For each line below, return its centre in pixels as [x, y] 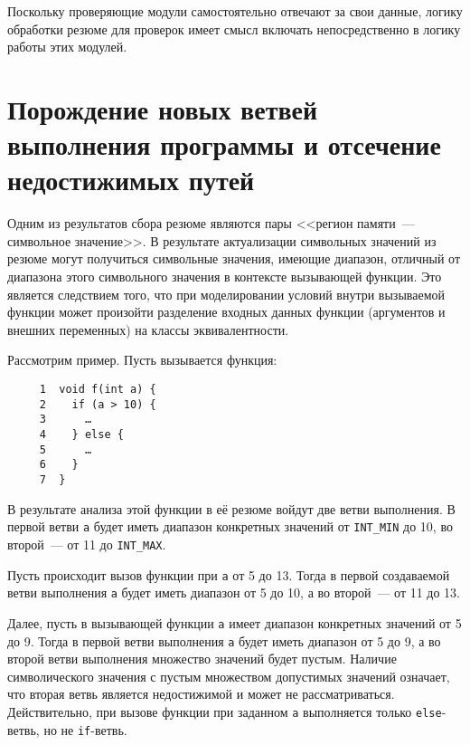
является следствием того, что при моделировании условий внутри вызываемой [226, 294]
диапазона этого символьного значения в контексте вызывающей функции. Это [225, 277]
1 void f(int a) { [98, 390]
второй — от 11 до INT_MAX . [87, 544]
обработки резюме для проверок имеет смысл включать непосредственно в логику [234, 29]
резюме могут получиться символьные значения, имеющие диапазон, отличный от [234, 258]
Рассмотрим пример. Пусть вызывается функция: [142, 360]
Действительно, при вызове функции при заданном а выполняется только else [225, 711]
